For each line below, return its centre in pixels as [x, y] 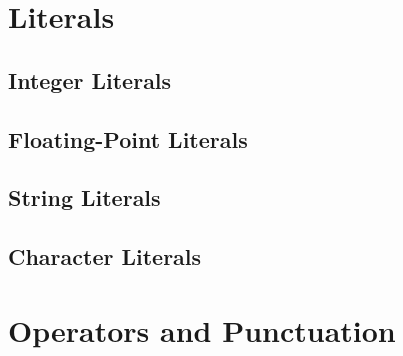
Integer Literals [90, 79]
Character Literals [105, 256]
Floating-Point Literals [128, 138]
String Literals [84, 197]
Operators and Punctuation [202, 329]
